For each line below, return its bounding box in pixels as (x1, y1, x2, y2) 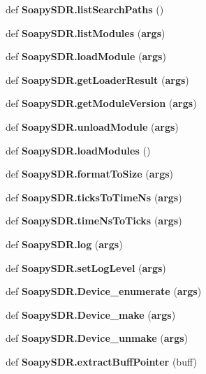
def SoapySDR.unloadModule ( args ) (6, 119, 179, 134)
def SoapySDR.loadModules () (6, 143, 151, 157)
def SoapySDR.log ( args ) (6, 236, 123, 251)
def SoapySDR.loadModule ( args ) (6, 49, 166, 64)
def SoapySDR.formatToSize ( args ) (6, 166, 173, 181)
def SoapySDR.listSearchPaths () (6, 2, 164, 16)
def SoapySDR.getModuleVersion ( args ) (6, 96, 197, 110)
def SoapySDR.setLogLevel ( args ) (6, 260, 166, 275)
